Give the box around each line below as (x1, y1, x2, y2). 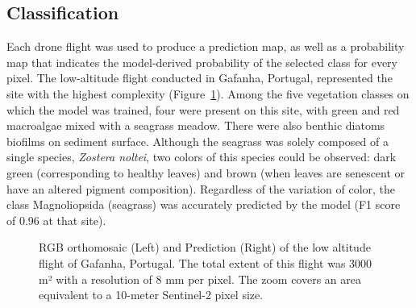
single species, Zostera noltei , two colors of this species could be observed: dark (6, 148, 397, 165)
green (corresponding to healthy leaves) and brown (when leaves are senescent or (6, 164, 406, 181)
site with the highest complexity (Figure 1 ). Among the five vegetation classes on (6, 85, 410, 102)
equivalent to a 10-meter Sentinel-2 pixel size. (39, 286, 264, 303)
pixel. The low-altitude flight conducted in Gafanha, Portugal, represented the (6, 69, 393, 86)
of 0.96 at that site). (6, 211, 106, 228)
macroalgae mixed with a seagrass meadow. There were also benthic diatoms (6, 117, 385, 134)
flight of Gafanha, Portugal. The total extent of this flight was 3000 (39, 254, 372, 271)
